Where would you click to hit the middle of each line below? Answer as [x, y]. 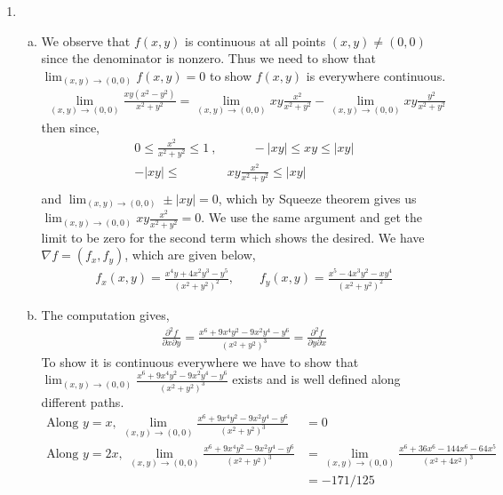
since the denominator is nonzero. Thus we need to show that [208, 58]
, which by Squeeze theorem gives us [317, 198]
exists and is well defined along [316, 379]
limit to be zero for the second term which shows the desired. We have [233, 237]
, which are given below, [190, 255]
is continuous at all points [255, 40]
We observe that [86, 40]
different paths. [83, 402]
